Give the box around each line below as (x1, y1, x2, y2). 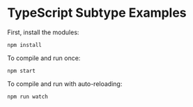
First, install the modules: (7, 28, 79, 36)
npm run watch (7, 93, 49, 100)
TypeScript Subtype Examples (7, 5, 187, 21)
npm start (7, 67, 36, 74)
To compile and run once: (7, 54, 81, 62)
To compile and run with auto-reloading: (7, 79, 123, 88)
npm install (7, 41, 42, 48)
